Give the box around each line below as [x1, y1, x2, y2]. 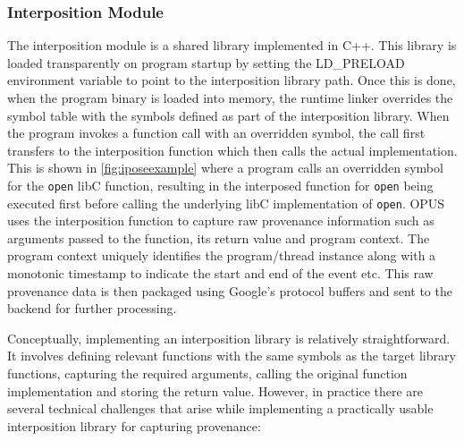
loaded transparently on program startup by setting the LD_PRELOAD [7, 53, 405, 72]
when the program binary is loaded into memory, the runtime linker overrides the [7, 89, 453, 106]
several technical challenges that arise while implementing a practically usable [7, 399, 434, 418]
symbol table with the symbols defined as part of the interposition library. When [7, 106, 450, 124]
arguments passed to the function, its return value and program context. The [7, 228, 430, 247]
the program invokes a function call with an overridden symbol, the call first [7, 123, 426, 142]
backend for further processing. [7, 299, 177, 318]
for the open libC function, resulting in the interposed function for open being [7, 175, 434, 194]
